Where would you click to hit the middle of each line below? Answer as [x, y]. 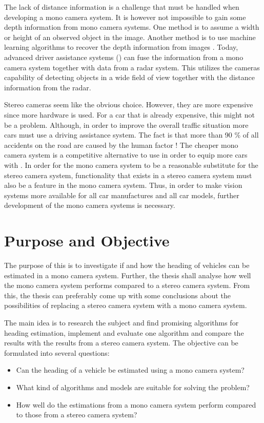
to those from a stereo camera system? [77, 415]
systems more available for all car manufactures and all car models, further [122, 195]
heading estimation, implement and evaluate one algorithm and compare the [124, 332]
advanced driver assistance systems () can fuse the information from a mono [124, 57]
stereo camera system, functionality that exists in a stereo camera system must [128, 175]
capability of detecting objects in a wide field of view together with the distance [130, 77]
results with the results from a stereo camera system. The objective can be [121, 343]
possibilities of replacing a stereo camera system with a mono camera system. [126, 305]
